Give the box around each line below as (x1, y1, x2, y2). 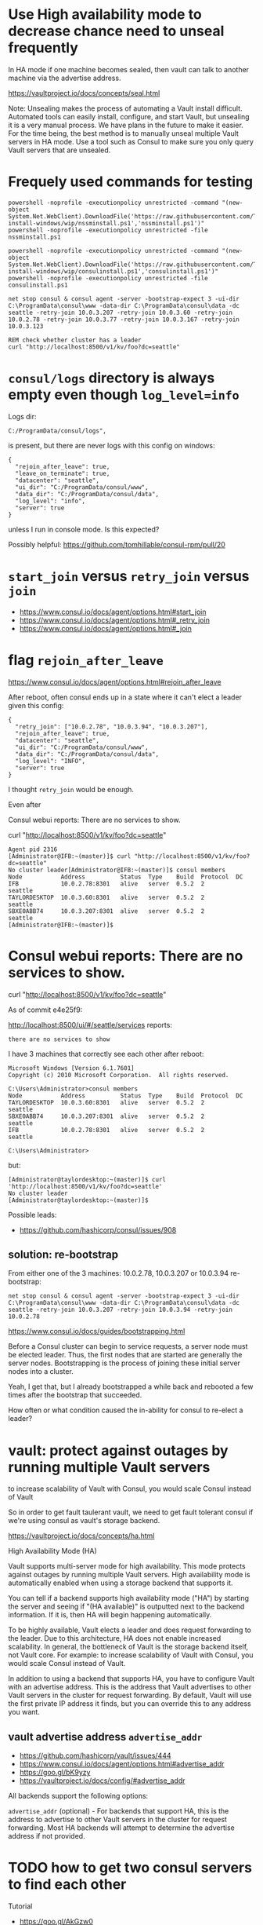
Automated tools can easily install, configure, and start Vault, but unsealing (8, 111, 250, 121)
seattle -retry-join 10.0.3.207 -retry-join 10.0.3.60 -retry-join (8, 309, 233, 316)
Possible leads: (8, 1210, 57, 1219)
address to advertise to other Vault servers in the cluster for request (8, 1815, 227, 1825)
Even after (8, 799, 41, 809)
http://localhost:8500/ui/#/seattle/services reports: (8, 1020, 172, 1029)
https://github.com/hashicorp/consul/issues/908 (19, 1225, 177, 1234)
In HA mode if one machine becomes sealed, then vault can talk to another (8, 64, 249, 74)
